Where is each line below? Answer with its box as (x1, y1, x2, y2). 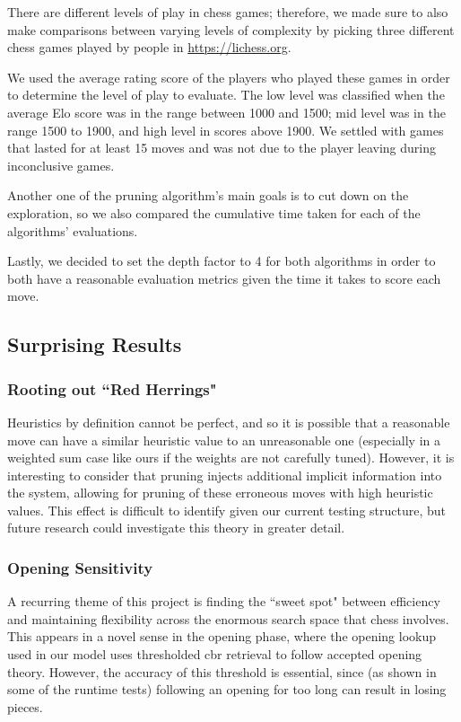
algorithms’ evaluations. (7, 221, 138, 240)
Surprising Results (7, 330, 182, 358)
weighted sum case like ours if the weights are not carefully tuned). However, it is (7, 448, 455, 467)
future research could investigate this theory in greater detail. (7, 518, 345, 537)
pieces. (7, 697, 43, 716)
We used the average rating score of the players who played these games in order (7, 67, 450, 86)
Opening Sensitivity (7, 556, 153, 578)
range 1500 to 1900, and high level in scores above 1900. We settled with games (7, 120, 444, 139)
